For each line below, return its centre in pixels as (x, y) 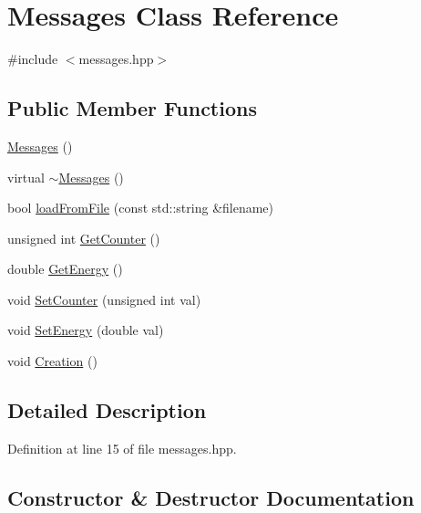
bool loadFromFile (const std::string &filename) (141, 208)
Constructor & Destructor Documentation (211, 497)
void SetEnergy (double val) (86, 330)
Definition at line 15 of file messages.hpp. (122, 448)
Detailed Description (107, 410)
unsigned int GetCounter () (84, 238)
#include (33, 59)
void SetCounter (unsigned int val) (104, 299)
